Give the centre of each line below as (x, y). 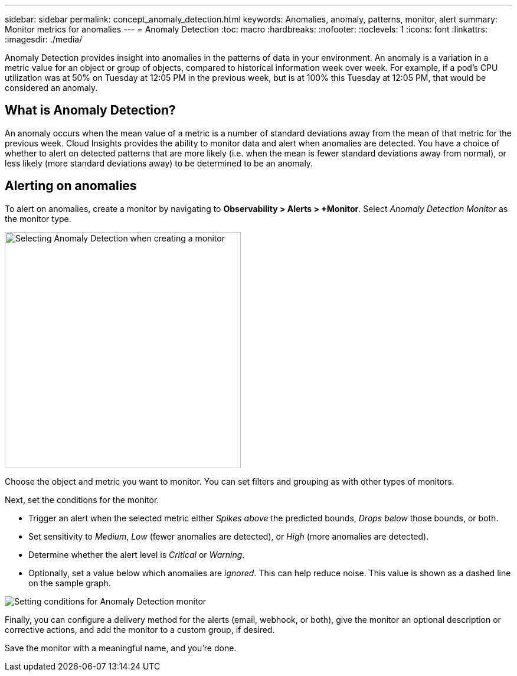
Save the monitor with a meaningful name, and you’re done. (121, 648)
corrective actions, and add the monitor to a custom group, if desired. (140, 629)
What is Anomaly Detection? (90, 110)
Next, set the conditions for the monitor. (82, 499)
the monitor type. (38, 218)
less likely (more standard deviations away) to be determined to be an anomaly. (159, 163)
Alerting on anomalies (71, 186)
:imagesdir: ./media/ (44, 39)
